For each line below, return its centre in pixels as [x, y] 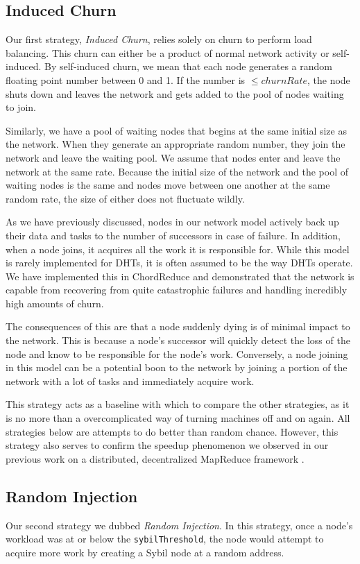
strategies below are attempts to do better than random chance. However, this [172, 431]
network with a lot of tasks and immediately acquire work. [130, 381]
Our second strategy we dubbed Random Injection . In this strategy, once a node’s [179, 525]
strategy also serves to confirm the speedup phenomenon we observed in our [167, 445]
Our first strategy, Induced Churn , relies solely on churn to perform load [159, 39]
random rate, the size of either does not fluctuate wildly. [125, 198]
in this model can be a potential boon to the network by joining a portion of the [177, 367]
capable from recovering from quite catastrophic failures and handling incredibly [177, 290]
